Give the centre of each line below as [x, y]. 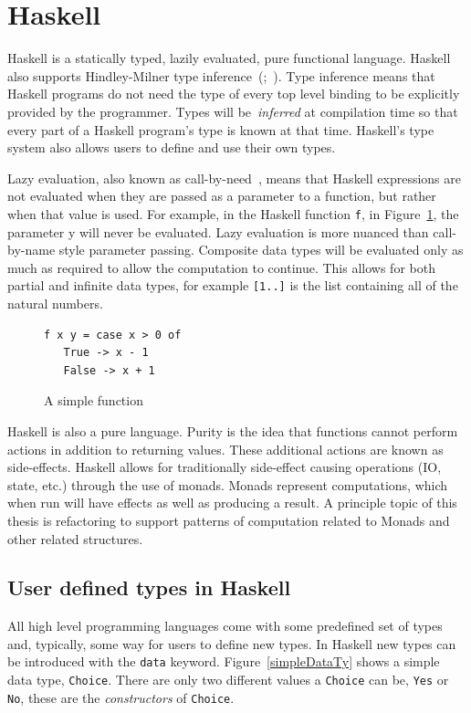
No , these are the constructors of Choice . [121, 697]
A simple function [94, 400]
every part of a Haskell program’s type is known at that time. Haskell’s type [221, 129]
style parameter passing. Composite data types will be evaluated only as [261, 250]
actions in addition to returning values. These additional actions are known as [225, 449]
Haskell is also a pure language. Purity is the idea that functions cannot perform [233, 430]
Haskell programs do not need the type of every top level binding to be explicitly [234, 94]
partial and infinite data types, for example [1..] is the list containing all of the [233, 285]
